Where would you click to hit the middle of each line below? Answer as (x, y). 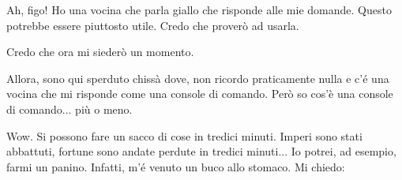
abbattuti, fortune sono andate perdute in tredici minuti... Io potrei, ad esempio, (201, 151)
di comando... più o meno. (70, 109)
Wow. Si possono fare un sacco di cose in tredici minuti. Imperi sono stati (184, 135)
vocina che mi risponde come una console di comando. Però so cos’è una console (200, 94)
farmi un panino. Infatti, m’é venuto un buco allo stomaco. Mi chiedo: (176, 166)
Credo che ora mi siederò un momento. (100, 52)
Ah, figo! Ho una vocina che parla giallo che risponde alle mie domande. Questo (199, 9)
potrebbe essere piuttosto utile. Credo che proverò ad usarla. (153, 25)
